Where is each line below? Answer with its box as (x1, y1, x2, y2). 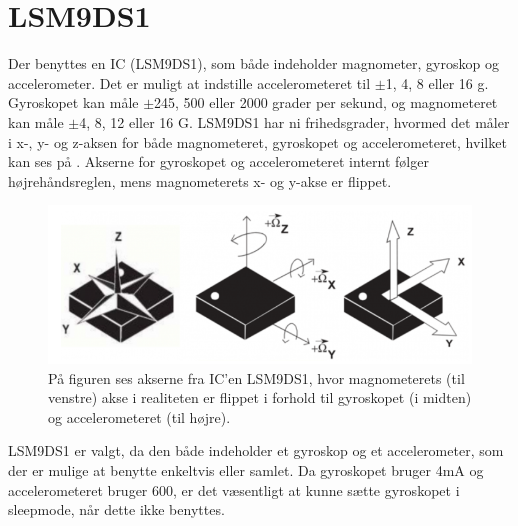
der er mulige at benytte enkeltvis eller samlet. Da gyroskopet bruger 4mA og (8, 459, 484, 480)
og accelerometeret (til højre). (48, 406, 231, 427)
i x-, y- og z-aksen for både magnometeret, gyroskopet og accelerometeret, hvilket (8, 131, 507, 152)
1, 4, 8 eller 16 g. (385, 72, 489, 93)
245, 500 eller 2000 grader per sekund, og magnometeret (154, 92, 498, 113)
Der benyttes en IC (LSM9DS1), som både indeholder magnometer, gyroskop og (8, 53, 499, 74)
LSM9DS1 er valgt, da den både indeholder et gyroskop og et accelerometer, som (8, 440, 504, 461)
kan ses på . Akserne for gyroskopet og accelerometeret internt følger (8, 151, 429, 172)
